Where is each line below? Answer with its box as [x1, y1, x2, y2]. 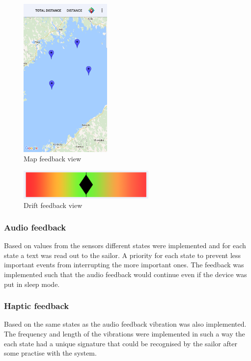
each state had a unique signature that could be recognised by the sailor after [4, 338, 237, 348]
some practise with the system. [4, 348, 97, 358]
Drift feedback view [24, 200, 83, 210]
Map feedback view [24, 154, 82, 164]
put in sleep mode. [4, 279, 60, 289]
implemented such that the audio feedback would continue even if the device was [4, 269, 247, 280]
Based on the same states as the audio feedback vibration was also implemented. [4, 319, 247, 329]
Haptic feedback [4, 300, 69, 312]
